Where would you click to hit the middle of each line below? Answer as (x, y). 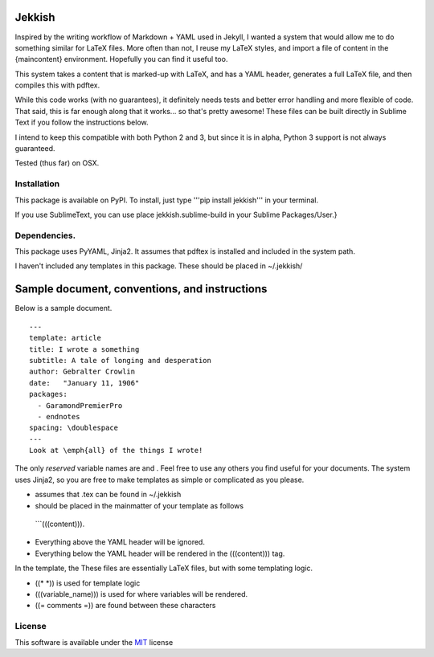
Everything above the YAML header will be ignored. (120, 542)
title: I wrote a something (84, 349)
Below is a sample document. (63, 308)
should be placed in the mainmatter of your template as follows (139, 505)
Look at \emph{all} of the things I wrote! (116, 451)
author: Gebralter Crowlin (82, 372)
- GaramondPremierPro (80, 405)
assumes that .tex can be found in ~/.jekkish (108, 495)
